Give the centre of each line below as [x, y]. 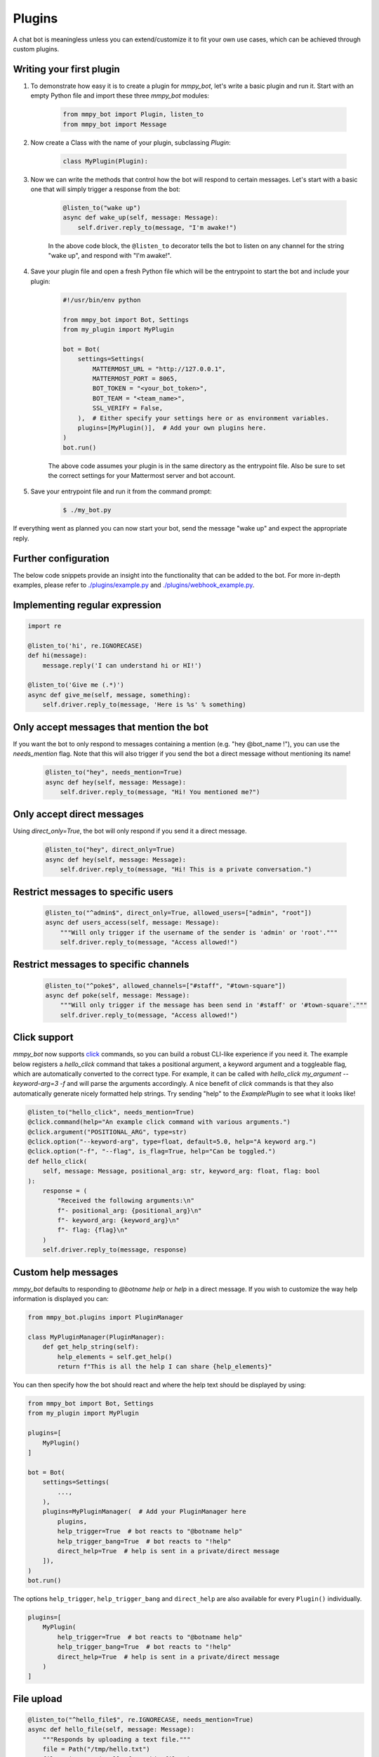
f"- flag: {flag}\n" [93, 1230]
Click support [43, 1038]
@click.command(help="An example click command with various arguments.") [159, 1122]
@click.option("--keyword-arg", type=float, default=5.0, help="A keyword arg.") [172, 1141]
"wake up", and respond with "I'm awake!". [110, 256]
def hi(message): [58, 656]
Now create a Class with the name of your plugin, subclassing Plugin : [131, 142]
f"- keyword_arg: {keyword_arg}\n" [119, 1220]
